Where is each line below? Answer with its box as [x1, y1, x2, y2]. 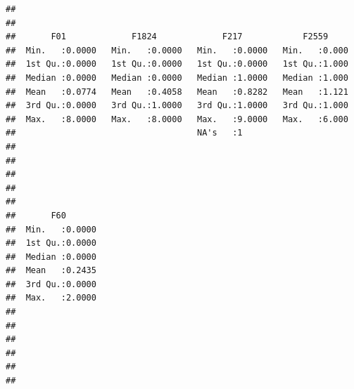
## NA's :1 [6, 128, 243, 138]
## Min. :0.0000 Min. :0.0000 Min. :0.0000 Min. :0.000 [6, 45, 348, 55]
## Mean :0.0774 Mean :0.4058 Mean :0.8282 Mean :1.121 [6, 86, 348, 97]
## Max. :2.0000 [6, 293, 96, 303]
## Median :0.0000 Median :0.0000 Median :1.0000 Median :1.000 [6, 72, 348, 83]
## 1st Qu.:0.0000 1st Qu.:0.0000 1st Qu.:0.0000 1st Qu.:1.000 [6, 59, 348, 70]
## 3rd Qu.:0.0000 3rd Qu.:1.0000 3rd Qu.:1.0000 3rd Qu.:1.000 [6, 100, 348, 111]
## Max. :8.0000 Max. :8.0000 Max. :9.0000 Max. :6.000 [6, 114, 348, 124]
